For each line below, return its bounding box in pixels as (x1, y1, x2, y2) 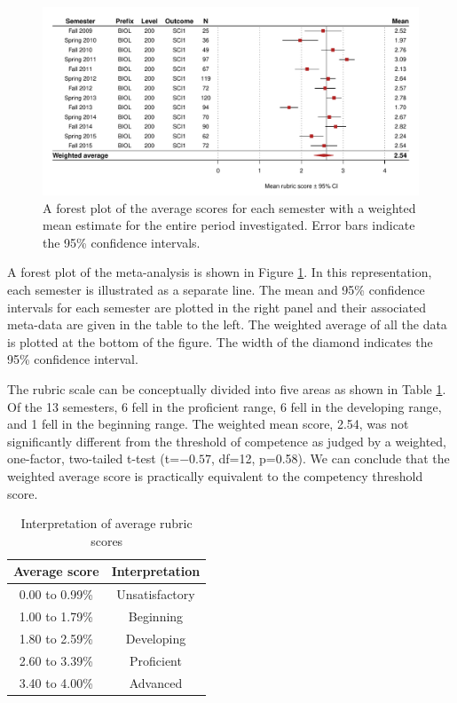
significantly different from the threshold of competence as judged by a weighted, (7, 431, 447, 450)
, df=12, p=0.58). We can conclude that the (210, 449, 450, 468)
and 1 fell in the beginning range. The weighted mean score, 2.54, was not (7, 415, 409, 433)
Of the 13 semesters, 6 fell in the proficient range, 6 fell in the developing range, (7, 397, 442, 415)
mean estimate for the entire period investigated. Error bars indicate (43, 216, 415, 234)
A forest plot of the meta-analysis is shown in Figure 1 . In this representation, (7, 263, 432, 281)
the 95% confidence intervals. (43, 233, 201, 251)
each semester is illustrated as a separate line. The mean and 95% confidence (7, 280, 425, 298)
